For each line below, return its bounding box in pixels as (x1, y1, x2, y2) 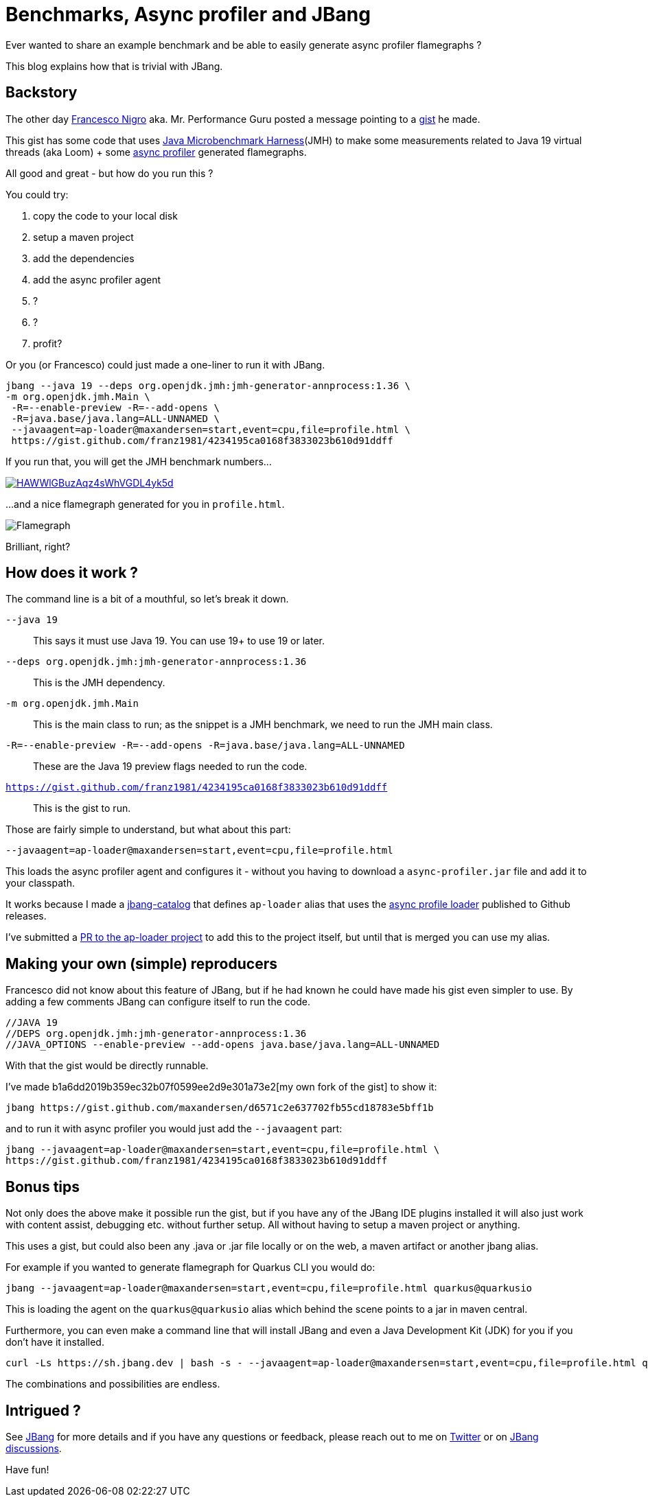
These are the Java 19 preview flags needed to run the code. (33, 760, 308, 773)
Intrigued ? (5, 1401, 81, 1419)
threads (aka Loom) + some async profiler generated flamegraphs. (5, 145, 307, 158)
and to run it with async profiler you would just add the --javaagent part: (5, 1123, 343, 1135)
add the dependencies (33, 252, 135, 264)
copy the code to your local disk (33, 209, 178, 222)
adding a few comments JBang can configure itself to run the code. (5, 996, 310, 1008)
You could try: (5, 188, 69, 200)
